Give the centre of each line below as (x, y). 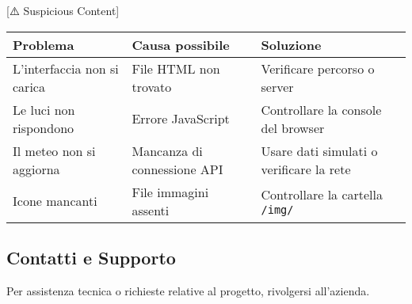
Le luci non (44, 109)
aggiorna (36, 169)
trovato (152, 86)
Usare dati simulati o (319, 150)
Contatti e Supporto (91, 257)
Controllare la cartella (322, 195)
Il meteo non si (54, 150)
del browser (293, 127)
